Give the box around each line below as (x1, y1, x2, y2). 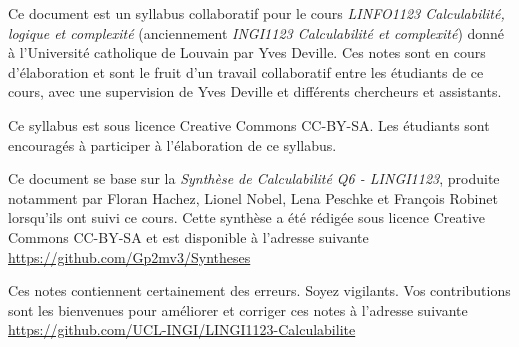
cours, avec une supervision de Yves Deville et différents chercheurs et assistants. (8, 81, 502, 102)
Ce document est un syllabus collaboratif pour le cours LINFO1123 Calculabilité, (8, 3, 505, 23)
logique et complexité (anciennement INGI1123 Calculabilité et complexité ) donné (8, 22, 505, 43)
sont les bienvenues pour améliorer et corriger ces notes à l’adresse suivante (8, 299, 468, 320)
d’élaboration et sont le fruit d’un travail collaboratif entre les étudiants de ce (8, 61, 484, 82)
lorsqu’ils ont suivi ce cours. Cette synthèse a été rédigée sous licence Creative (8, 207, 486, 228)
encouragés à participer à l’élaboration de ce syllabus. (8, 134, 337, 155)
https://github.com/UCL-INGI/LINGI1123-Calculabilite (8, 319, 356, 340)
